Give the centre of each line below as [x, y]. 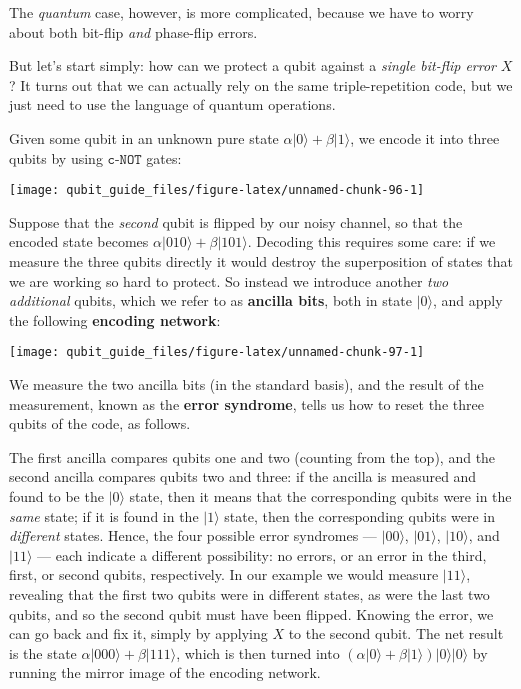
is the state [43, 652]
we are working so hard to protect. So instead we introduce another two [229, 280]
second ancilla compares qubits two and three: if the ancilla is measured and [243, 476]
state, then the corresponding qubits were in [359, 515]
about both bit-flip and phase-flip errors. [133, 31]
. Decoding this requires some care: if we [371, 241]
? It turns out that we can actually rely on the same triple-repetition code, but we [261, 84]
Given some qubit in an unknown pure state [144, 137]
